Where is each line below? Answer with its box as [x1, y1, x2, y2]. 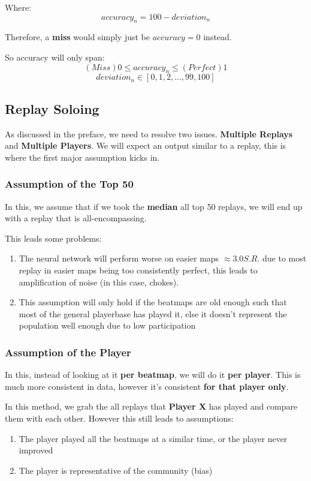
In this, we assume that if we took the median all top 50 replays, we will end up [5, 200, 303, 212]
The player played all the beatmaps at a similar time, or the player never [19, 432, 288, 444]
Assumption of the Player [5, 344, 131, 359]
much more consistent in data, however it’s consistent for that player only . [5, 380, 289, 392]
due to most [262, 252, 307, 264]
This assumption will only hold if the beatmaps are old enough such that [19, 296, 287, 308]
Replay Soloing [5, 99, 99, 118]
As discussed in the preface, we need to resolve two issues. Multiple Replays [5, 127, 293, 140]
